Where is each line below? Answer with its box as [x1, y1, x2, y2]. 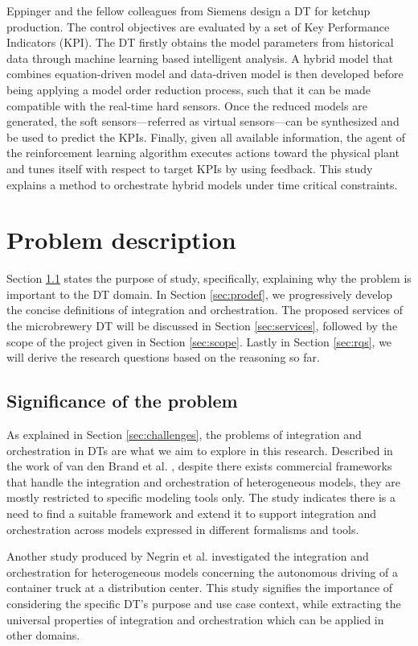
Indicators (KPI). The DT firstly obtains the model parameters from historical [6, 34, 394, 51]
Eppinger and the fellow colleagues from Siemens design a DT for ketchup [6, 2, 371, 19]
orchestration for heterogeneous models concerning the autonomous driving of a [6, 563, 399, 580]
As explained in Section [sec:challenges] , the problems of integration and [6, 426, 362, 443]
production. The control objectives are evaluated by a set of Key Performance [6, 18, 390, 35]
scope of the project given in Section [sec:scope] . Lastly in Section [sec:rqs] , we [6, 333, 392, 350]
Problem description [6, 223, 236, 256]
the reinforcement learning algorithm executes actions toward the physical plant [6, 144, 400, 161]
